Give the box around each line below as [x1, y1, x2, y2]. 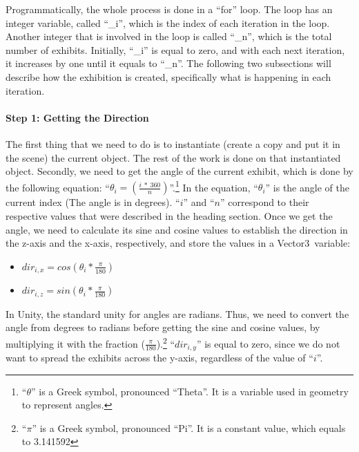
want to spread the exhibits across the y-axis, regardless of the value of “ [6, 350, 313, 364]
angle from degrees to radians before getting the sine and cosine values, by [6, 320, 320, 335]
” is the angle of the [265, 180, 349, 194]
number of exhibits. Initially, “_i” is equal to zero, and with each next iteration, [6, 42, 345, 57]
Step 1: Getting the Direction [6, 110, 149, 124]
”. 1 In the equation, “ [169, 178, 258, 194]
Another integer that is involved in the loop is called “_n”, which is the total [6, 29, 332, 44]
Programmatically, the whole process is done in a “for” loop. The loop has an [6, 2, 333, 16]
